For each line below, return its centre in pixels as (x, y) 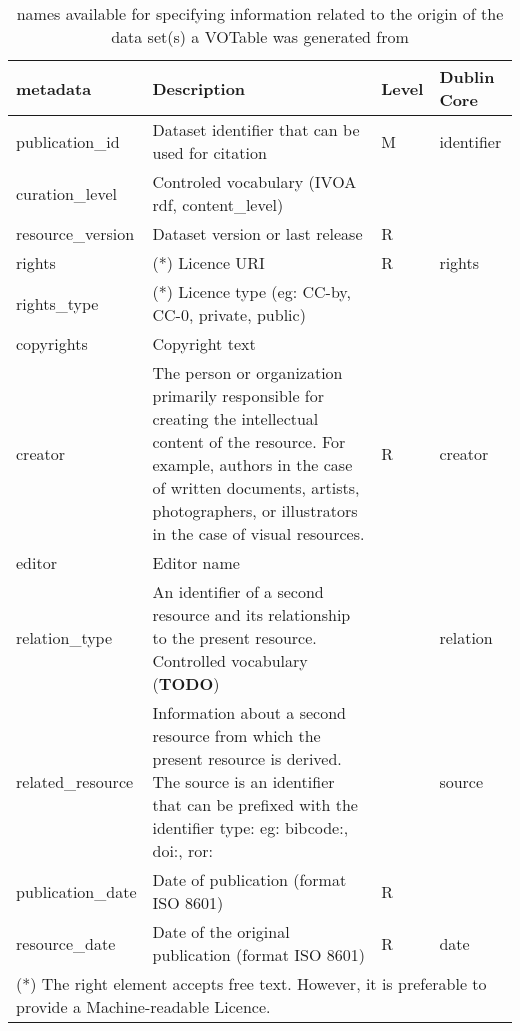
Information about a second (249, 712)
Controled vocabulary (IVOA (254, 181)
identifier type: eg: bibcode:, (250, 827)
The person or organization (247, 372)
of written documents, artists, (256, 487)
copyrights (52, 343)
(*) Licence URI (208, 262)
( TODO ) (186, 683)
